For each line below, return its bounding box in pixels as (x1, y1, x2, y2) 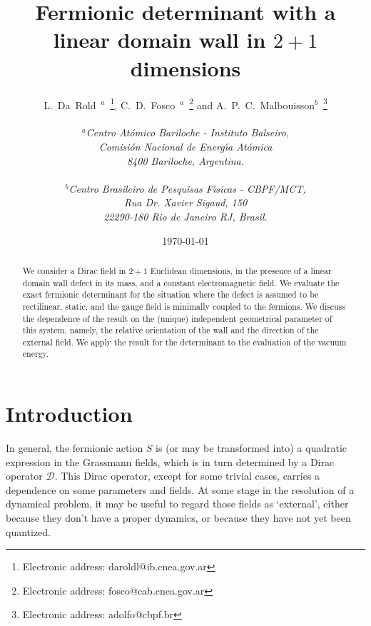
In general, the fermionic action (6, 440, 143, 455)
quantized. (6, 524, 51, 539)
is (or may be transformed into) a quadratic (156, 440, 347, 455)
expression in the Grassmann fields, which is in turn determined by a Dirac (6, 454, 335, 469)
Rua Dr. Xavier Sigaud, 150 (123, 195, 248, 210)
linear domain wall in (53, 25, 266, 54)
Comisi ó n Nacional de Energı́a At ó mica (98, 138, 273, 153)
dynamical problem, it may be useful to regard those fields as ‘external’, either (6, 496, 349, 511)
